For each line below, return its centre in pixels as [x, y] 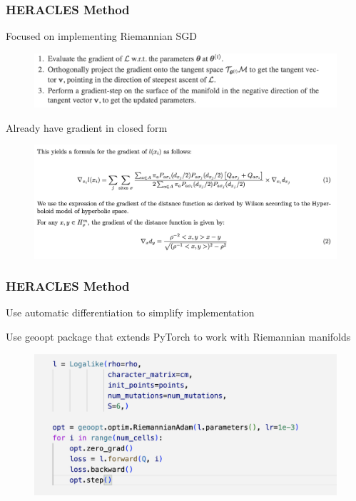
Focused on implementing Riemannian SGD [101, 36]
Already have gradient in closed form [87, 127]
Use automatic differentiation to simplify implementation [130, 313]
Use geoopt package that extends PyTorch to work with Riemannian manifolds [178, 336]
